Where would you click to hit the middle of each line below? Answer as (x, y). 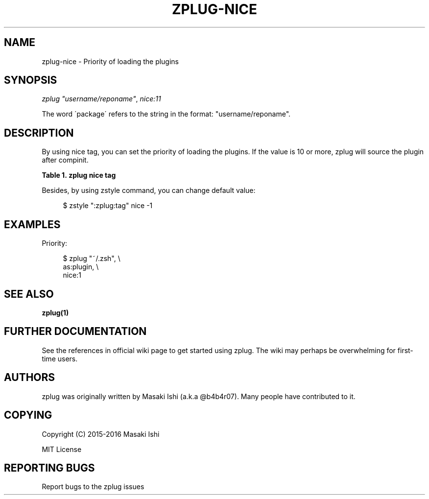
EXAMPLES (32, 224)
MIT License (62, 449)
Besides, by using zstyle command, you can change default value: (149, 190)
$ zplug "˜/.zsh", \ (92, 259)
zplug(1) (55, 312)
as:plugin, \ (81, 267)
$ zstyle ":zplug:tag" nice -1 (108, 206)
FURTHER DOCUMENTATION (75, 332)
